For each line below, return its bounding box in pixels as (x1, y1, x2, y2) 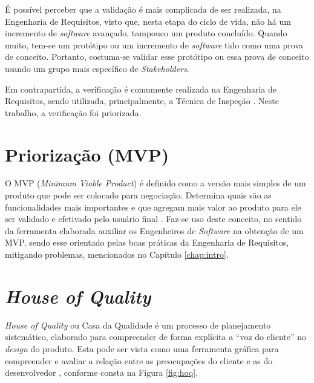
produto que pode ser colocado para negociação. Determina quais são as (5, 189, 272, 201)
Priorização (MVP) (5, 142, 169, 166)
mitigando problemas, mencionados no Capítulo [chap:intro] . (5, 248, 229, 261)
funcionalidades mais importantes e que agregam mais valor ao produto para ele (5, 200, 301, 213)
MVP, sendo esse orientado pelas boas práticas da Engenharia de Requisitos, (5, 236, 289, 249)
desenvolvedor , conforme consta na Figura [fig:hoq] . (5, 366, 198, 379)
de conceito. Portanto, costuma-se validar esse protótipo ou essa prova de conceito (5, 50, 309, 63)
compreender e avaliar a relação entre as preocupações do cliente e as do (5, 354, 273, 367)
